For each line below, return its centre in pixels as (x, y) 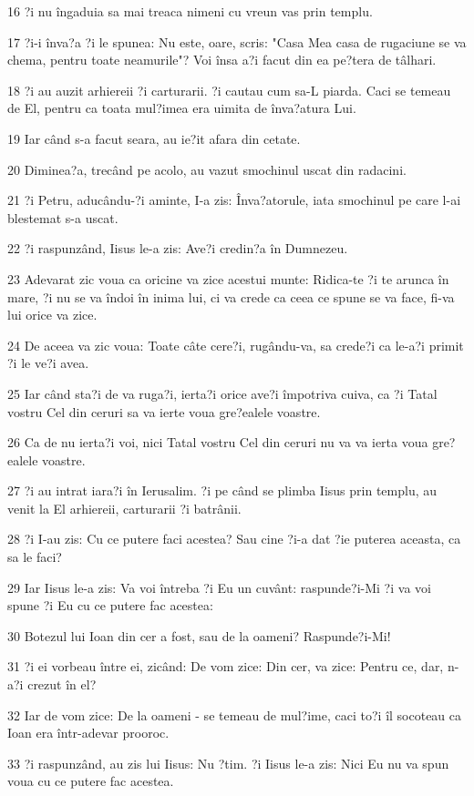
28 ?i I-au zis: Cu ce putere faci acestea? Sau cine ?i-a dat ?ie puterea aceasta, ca (234, 539)
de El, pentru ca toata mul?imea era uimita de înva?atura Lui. (182, 108)
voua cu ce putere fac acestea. (91, 781)
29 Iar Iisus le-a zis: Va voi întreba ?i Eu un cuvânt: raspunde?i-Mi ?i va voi (219, 587)
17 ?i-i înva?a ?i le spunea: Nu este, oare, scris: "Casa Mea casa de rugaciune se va (237, 41)
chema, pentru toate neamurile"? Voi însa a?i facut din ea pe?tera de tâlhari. (222, 60)
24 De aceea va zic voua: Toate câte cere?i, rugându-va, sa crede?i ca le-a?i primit (236, 345)
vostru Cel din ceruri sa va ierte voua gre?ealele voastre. (164, 411)
